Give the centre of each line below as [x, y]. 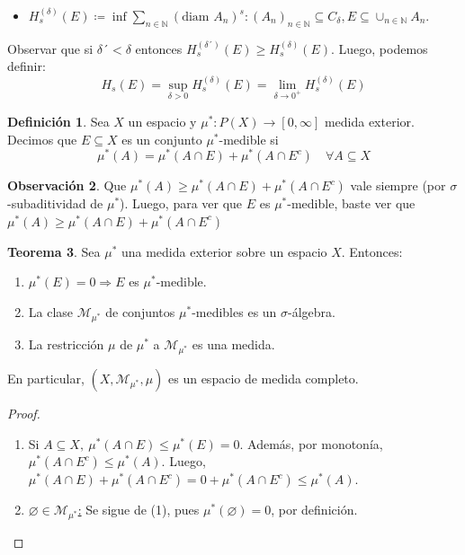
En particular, [46, 379]
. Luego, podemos [380, 48]
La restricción [66, 344]
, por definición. [314, 510]
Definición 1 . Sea [58, 121]
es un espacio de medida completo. [264, 379]
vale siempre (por [398, 185]
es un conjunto [162, 139]
